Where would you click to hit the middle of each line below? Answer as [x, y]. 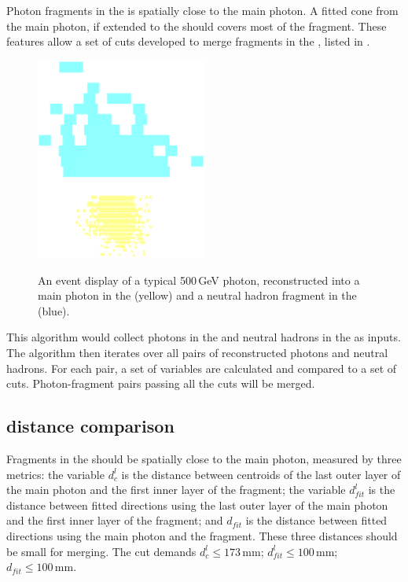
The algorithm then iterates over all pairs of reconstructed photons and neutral [197, 352]
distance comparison [90, 426]
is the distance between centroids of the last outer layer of [261, 474]
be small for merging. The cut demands [101, 551]
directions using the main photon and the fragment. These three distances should [202, 535]
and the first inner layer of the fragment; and [115, 520]
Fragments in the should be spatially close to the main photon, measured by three [204, 458]
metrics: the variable [55, 474]
